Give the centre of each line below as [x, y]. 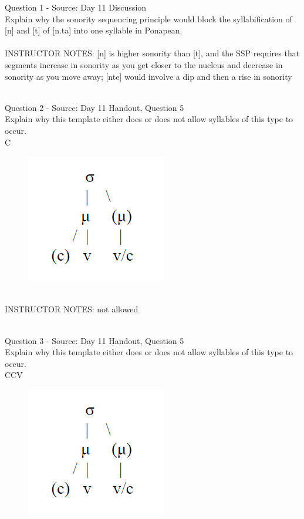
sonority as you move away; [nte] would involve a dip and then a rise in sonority [148, 76]
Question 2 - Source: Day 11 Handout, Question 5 [94, 107]
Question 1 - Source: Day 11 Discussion [76, 7]
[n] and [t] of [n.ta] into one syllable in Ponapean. [94, 30]
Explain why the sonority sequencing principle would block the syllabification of [148, 18]
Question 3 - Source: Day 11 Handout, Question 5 [94, 340]
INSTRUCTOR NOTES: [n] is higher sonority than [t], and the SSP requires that [152, 53]
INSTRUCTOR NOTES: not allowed [72, 309]
